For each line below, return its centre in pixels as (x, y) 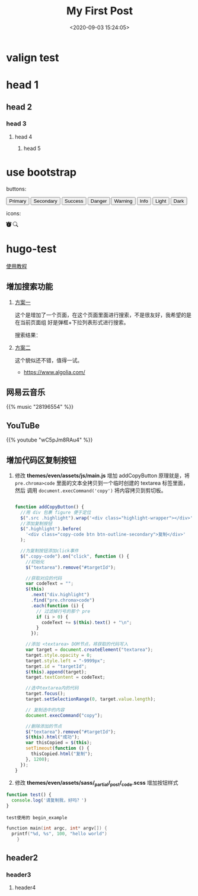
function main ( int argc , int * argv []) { (57, 828)
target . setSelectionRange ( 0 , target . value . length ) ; (91, 699)
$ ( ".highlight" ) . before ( (51, 529)
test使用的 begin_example (37, 817)
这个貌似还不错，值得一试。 (49, 360)
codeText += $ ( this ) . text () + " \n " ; (87, 622)
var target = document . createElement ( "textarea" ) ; (90, 650)
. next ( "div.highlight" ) (60, 595)
